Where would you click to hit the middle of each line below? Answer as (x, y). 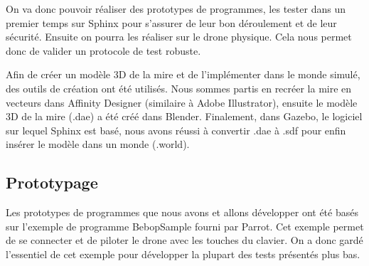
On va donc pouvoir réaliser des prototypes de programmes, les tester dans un (176, 9)
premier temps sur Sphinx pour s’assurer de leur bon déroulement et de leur (171, 22)
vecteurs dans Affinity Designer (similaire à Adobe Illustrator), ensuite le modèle (182, 102)
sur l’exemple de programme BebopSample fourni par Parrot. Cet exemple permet (185, 226)
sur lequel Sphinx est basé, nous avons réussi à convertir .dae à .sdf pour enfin (176, 130)
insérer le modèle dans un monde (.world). (98, 144)
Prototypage (52, 182)
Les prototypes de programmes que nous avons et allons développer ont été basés (182, 212)
